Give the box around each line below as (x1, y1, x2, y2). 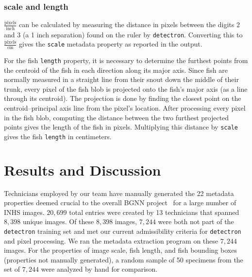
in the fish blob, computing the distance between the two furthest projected (4, 112, 229, 122)
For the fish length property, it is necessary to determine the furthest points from (4, 55, 248, 65)
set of (4, 264, 20, 274)
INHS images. (4, 207, 45, 217)
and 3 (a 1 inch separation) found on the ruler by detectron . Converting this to (4, 29, 243, 39)
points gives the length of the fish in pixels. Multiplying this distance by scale (4, 122, 238, 132)
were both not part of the (158, 216, 234, 227)
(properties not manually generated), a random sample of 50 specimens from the (4, 254, 243, 264)
